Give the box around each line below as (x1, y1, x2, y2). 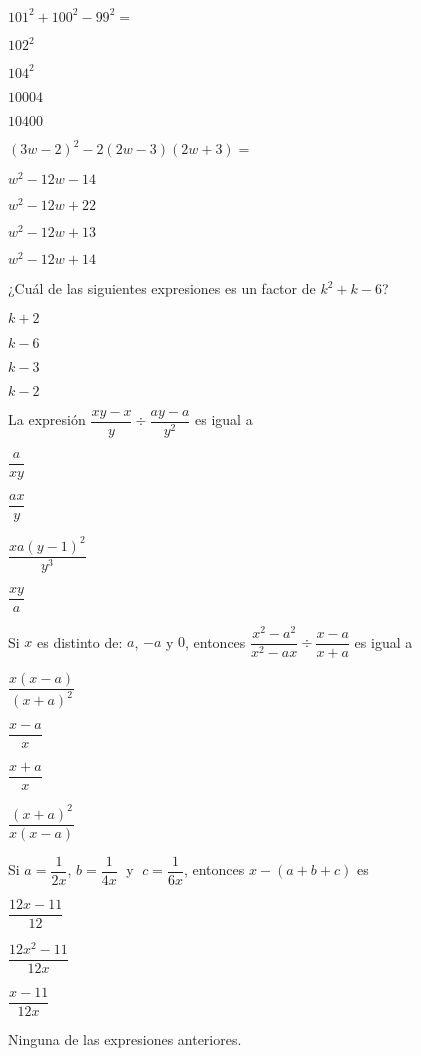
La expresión (8, 409, 86, 430)
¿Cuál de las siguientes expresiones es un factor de (8, 278, 316, 299)
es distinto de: (37, 631, 123, 652)
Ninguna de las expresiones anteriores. (8, 1029, 242, 1050)
